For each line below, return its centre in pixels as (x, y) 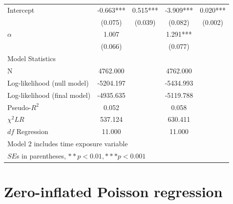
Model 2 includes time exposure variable (68, 144)
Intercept (21, 10)
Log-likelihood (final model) (49, 95)
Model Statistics (32, 58)
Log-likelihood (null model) (48, 82)
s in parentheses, (41, 155)
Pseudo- (19, 107)
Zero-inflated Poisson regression (113, 192)
